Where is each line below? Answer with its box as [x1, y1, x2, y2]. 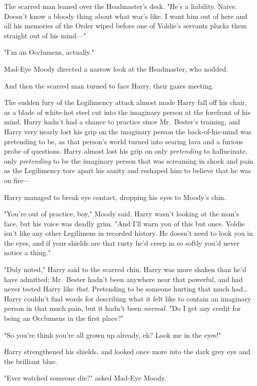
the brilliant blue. [4, 356, 58, 366]
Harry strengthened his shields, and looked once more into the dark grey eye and [4, 346, 251, 357]
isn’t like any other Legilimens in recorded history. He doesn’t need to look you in [4, 228, 253, 238]
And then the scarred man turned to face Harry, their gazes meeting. [4, 80, 214, 91]
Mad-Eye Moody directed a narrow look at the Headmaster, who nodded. [4, 63, 228, 74]
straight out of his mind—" [4, 30, 86, 40]
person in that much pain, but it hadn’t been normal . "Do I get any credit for [4, 303, 241, 313]
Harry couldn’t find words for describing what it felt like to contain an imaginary [4, 293, 252, 303]
